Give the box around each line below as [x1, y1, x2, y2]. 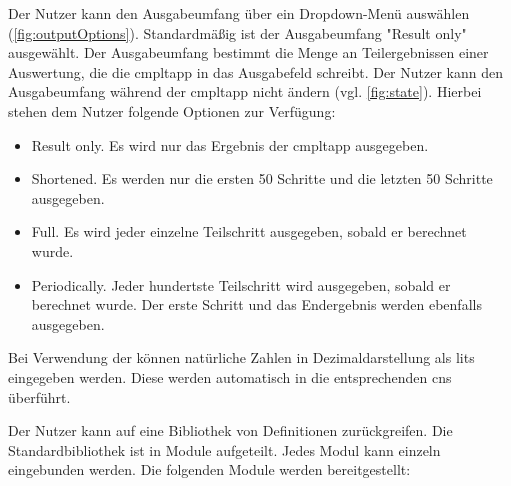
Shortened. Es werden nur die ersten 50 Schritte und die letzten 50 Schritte [31, 168, 493, 189]
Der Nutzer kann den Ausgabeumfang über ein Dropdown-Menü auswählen [8, 3, 470, 23]
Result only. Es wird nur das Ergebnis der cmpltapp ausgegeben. [31, 134, 429, 155]
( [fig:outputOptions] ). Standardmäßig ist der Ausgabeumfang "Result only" [8, 22, 467, 43]
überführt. [8, 386, 71, 407]
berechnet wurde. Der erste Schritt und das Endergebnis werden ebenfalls [31, 294, 482, 315]
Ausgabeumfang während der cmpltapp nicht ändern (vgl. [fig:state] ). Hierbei [8, 81, 482, 102]
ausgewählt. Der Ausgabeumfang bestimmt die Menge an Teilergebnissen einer [8, 42, 489, 63]
